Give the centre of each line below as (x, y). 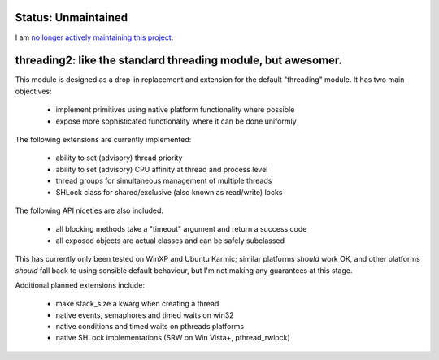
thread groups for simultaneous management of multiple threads (164, 181)
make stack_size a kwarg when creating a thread (137, 304)
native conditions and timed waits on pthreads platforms (150, 327)
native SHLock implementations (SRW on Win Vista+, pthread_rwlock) (173, 338)
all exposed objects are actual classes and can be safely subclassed (170, 241)
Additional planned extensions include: (80, 285)
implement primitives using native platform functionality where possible (175, 110)
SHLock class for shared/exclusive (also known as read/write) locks (169, 192)
